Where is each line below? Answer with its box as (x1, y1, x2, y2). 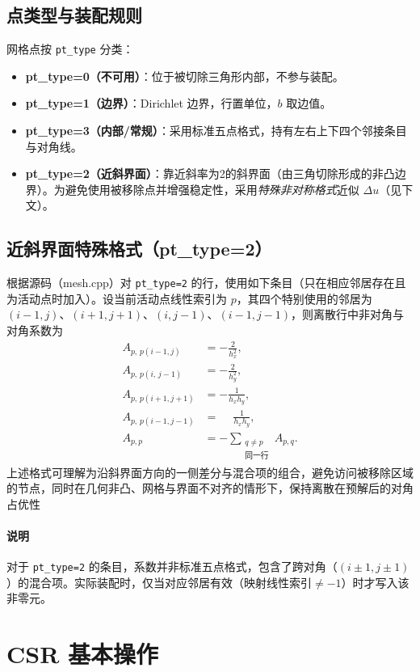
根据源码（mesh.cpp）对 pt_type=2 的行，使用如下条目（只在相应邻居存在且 (6, 274, 406, 291)
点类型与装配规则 (6, 2, 142, 27)
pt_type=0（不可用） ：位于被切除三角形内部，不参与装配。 (25, 67, 344, 84)
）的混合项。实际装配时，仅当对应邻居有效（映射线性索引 (6, 573, 312, 590)
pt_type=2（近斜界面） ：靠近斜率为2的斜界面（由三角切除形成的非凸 (25, 165, 395, 182)
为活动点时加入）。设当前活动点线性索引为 (6, 290, 227, 306)
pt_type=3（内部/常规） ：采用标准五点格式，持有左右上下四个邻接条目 (25, 122, 407, 139)
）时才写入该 (341, 573, 409, 590)
